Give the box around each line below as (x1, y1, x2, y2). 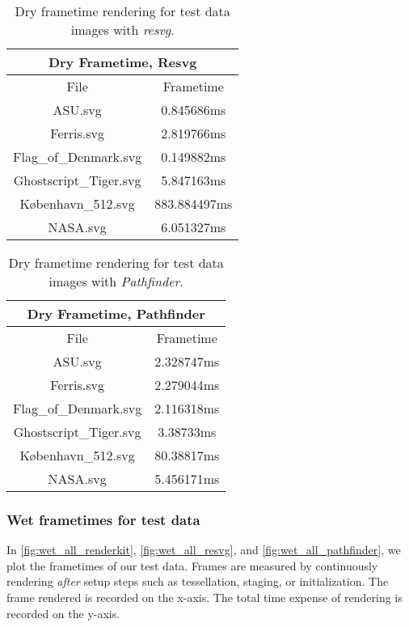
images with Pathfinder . (48, 272, 183, 290)
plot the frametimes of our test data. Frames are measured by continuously (6, 557, 378, 574)
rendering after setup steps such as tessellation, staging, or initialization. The (6, 573, 389, 590)
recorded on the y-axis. (6, 604, 120, 621)
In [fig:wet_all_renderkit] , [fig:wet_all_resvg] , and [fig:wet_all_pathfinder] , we (6, 541, 401, 558)
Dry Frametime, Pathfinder (27, 304, 205, 323)
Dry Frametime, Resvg (48, 53, 197, 71)
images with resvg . (70, 20, 175, 39)
